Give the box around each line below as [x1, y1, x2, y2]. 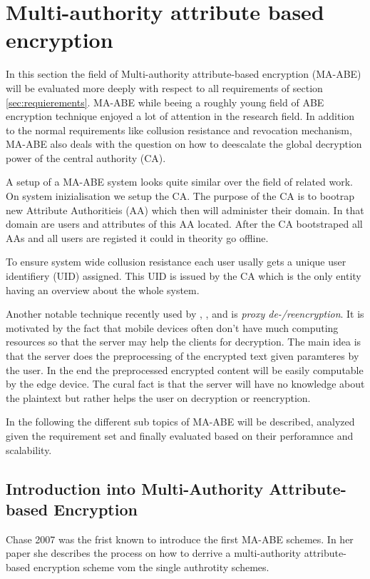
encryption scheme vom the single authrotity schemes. [33, 559, 269, 574]
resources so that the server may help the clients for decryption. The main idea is [6, 334, 361, 349]
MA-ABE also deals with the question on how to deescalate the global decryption [6, 136, 362, 151]
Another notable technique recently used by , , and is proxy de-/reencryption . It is [6, 306, 364, 321]
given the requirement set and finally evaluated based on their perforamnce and [6, 428, 354, 443]
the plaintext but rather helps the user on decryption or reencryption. [6, 390, 311, 405]
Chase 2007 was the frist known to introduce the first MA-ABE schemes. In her [6, 531, 354, 546]
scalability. [6, 442, 52, 457]
